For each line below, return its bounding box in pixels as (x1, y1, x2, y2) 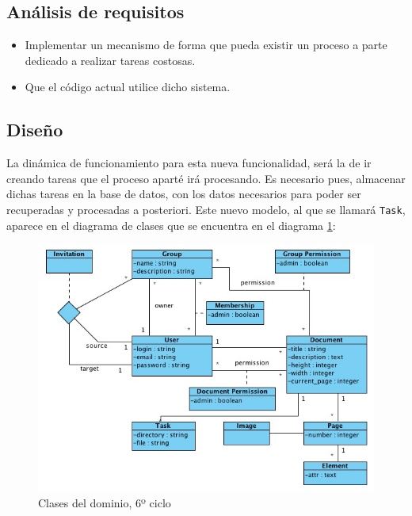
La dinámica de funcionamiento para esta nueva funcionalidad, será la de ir (6, 155, 372, 171)
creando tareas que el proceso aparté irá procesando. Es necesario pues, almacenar (6, 170, 406, 186)
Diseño (6, 117, 63, 142)
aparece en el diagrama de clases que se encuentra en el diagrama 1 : (6, 216, 336, 233)
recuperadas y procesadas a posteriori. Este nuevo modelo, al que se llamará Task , (6, 201, 406, 217)
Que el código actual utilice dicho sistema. (25, 78, 231, 95)
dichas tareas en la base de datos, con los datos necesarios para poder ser (6, 185, 361, 202)
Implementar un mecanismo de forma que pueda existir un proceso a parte (25, 36, 387, 53)
